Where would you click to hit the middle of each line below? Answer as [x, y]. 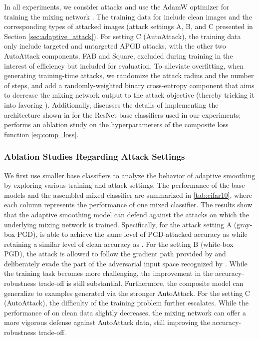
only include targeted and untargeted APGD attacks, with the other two [115, 46]
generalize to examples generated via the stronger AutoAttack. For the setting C [127, 293]
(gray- [243, 224]
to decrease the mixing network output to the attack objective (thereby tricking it [129, 95]
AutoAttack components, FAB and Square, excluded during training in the [119, 55]
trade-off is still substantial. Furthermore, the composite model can [141, 283]
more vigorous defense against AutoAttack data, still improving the [107, 322]
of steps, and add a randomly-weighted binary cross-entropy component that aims [129, 85]
